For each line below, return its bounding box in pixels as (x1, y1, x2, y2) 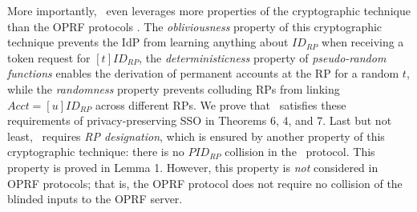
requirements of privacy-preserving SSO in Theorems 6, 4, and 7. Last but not (7, 112, 392, 129)
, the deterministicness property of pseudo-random (139, 49, 387, 66)
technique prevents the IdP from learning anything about (7, 34, 289, 50)
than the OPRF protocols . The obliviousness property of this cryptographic (7, 18, 383, 34)
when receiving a (322, 34, 404, 50)
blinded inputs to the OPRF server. (7, 190, 183, 207)
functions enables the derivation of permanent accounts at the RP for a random (7, 65, 399, 82)
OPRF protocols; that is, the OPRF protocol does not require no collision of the (7, 174, 403, 191)
